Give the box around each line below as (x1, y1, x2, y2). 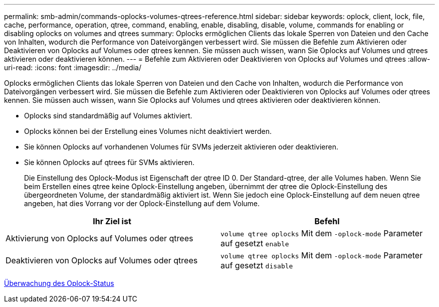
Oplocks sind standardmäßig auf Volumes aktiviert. (24, 111, 192, 120)
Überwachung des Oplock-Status (4, 279, 114, 287)
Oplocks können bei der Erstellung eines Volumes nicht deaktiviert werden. (24, 127, 272, 135)
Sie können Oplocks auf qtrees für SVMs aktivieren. (24, 158, 195, 167)
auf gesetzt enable (221, 238, 289, 248)
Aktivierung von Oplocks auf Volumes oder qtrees (6, 233, 193, 243)
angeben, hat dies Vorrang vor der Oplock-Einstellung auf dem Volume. (24, 199, 260, 208)
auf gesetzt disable (221, 260, 293, 270)
